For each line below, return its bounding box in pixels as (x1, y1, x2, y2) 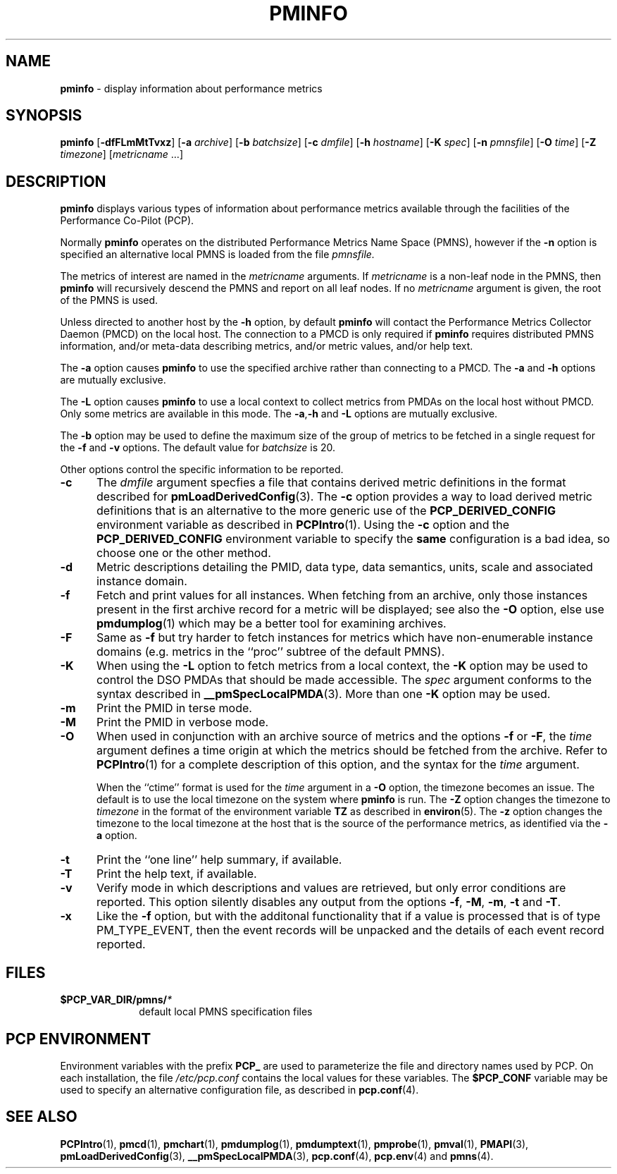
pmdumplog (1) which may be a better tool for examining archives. (96, 616, 447, 631)
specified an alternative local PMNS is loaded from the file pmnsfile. (60, 248, 375, 261)
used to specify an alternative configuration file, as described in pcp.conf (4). (60, 1083, 419, 1096)
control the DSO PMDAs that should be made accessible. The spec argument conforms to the (96, 673, 592, 687)
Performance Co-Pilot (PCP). (60, 214, 194, 227)
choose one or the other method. (96, 546, 271, 561)
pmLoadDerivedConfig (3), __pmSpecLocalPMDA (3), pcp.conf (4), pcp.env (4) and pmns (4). (60, 1149, 494, 1162)
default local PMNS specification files (139, 1005, 313, 1018)
